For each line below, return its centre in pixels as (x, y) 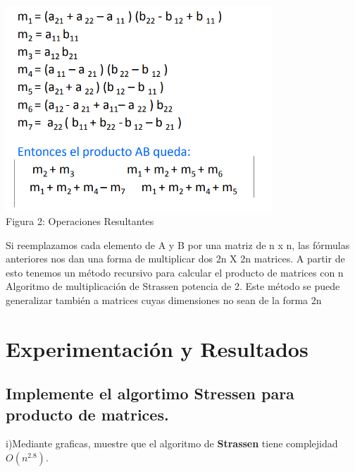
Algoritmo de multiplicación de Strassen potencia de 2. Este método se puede (173, 286)
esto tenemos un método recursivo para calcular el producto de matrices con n (175, 272)
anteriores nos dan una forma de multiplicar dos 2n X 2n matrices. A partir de (175, 259)
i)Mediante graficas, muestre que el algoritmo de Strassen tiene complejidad (172, 443)
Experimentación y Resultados (157, 348)
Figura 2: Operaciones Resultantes (80, 220)
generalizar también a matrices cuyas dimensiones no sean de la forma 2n (164, 299)
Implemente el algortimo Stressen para (150, 393)
